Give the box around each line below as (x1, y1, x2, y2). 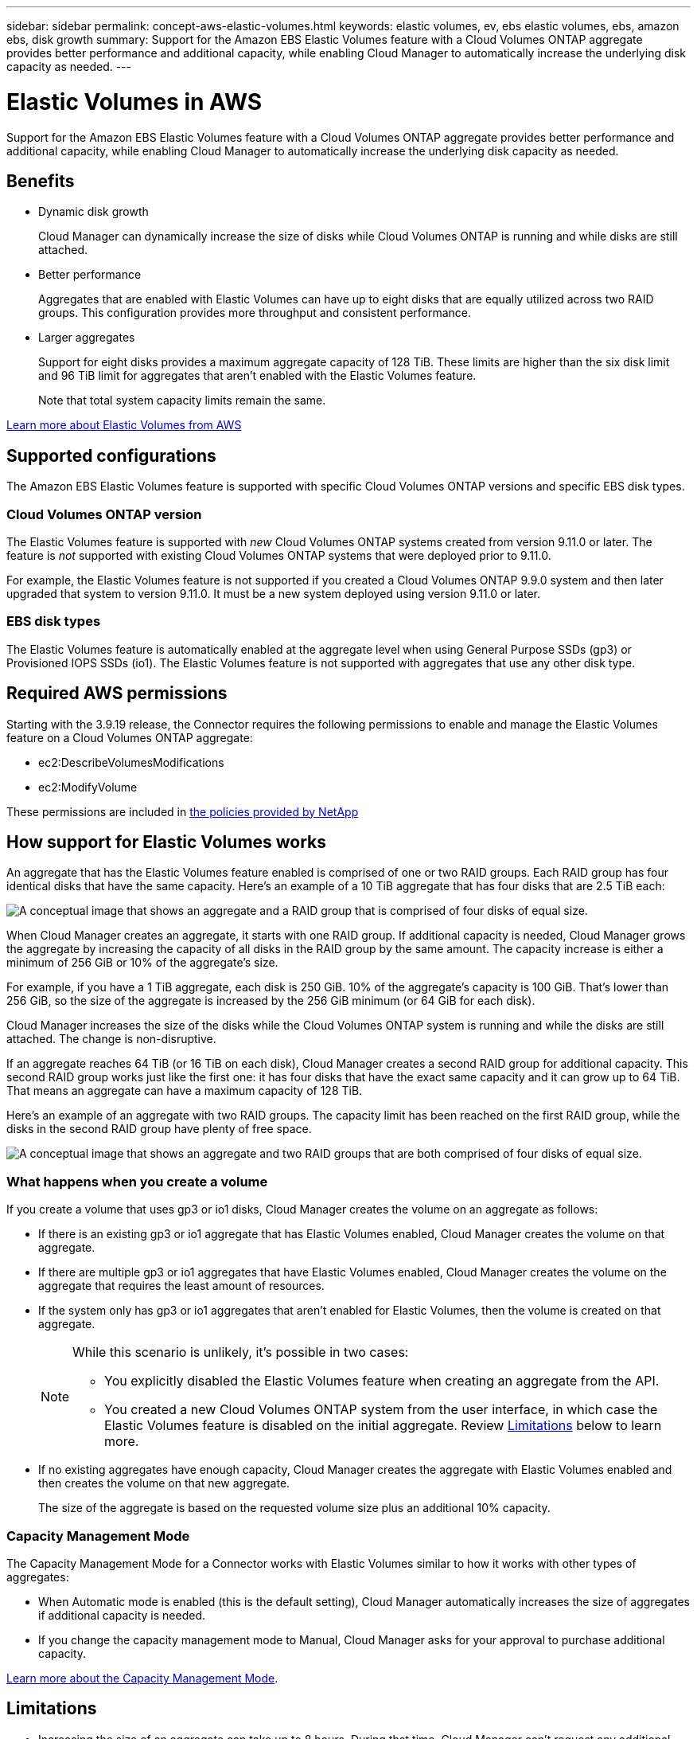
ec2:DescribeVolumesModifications (38, 755, 224, 769)
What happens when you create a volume (6, 1173, 268, 1190)
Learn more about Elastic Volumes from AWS (6, 418, 242, 432)
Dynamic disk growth (38, 205, 149, 219)
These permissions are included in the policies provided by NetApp (6, 804, 359, 819)
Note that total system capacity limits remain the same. (38, 393, 326, 408)
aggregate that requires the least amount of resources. (38, 1279, 325, 1293)
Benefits (6, 170, 75, 191)
